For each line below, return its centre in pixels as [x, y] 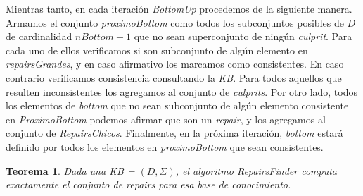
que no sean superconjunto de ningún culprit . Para [243, 36]
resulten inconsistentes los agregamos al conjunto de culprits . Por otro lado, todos [181, 91]
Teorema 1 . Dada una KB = [70, 170]
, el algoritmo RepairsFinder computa [256, 170]
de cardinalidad [39, 36]
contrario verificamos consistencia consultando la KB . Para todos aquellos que [174, 77]
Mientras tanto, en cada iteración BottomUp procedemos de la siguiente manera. [179, 8]
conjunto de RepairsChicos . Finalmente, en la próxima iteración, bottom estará [174, 133]
